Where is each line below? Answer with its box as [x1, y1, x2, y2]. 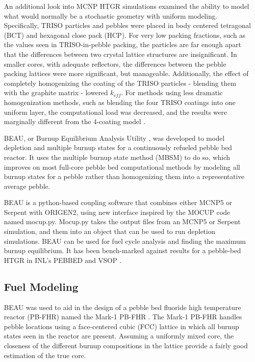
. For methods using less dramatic [121, 87, 223, 98]
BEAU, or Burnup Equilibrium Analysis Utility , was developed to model [4, 132, 225, 143]
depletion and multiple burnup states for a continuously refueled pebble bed [4, 142, 232, 153]
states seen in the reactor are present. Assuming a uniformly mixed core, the [4, 331, 234, 341]
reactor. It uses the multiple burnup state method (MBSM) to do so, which [4, 152, 230, 162]
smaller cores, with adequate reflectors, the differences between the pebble [4, 58, 227, 69]
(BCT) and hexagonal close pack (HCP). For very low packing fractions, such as [4, 29, 246, 40]
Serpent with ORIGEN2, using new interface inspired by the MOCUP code [4, 207, 230, 217]
